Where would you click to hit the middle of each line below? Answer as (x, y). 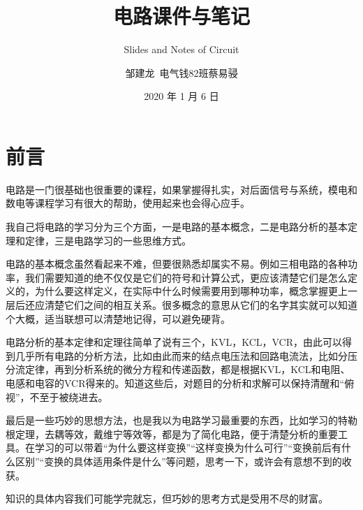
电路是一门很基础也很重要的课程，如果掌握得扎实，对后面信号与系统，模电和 (181, 189)
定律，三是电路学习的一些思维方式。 (108, 240)
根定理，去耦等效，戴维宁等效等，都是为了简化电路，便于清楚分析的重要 (172, 433)
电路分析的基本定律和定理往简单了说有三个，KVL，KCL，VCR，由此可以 (174, 342)
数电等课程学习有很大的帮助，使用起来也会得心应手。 (128, 203)
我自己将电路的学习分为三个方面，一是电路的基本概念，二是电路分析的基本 (177, 227)
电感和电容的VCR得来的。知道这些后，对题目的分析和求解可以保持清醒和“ (175, 382)
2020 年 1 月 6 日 (181, 96)
